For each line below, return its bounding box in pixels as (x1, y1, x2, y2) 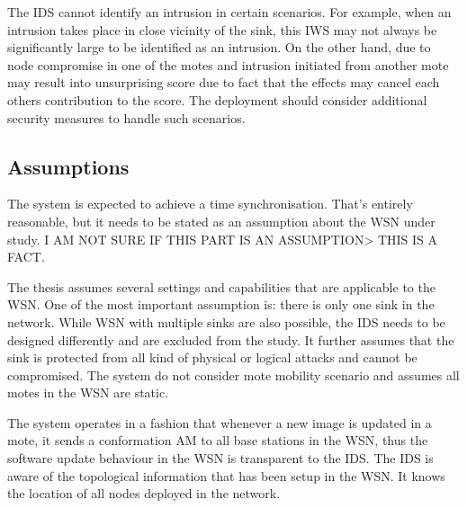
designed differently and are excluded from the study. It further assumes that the (7, 330, 454, 349)
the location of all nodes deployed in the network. (7, 484, 281, 503)
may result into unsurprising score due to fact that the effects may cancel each (7, 73, 440, 92)
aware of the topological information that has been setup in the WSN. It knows (7, 466, 445, 485)
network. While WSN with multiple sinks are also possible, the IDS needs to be (7, 312, 445, 331)
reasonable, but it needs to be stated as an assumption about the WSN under (7, 211, 436, 230)
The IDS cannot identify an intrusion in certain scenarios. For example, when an (7, 3, 452, 21)
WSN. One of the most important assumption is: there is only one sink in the (7, 295, 435, 314)
